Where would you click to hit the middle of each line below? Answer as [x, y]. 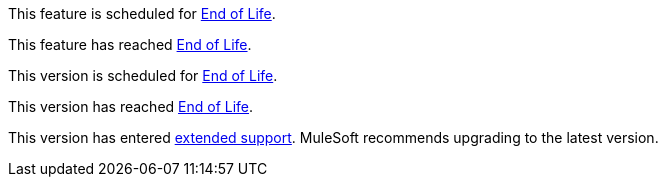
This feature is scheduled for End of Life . [142, 13]
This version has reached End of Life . [131, 106]
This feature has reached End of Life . [130, 44]
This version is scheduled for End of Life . [143, 75]
